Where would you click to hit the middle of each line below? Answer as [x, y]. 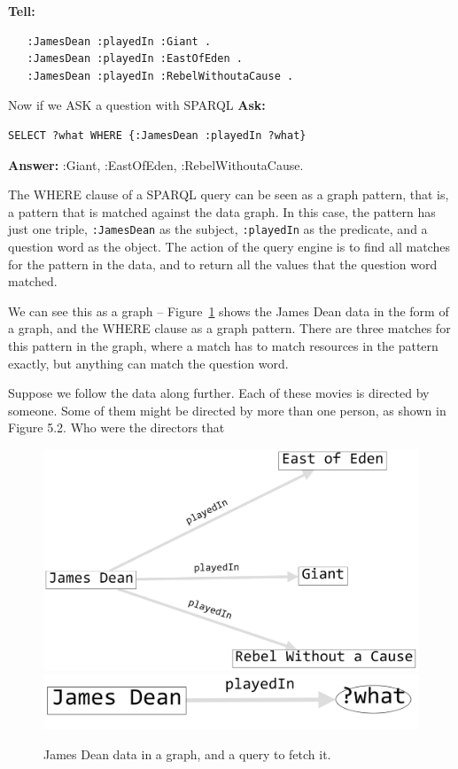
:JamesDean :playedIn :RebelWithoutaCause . [160, 76]
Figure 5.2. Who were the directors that [116, 427]
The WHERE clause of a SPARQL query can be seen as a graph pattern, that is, [229, 194]
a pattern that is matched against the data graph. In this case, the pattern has [222, 211]
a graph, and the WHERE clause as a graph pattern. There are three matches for [229, 328]
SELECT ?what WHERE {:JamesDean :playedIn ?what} [157, 135]
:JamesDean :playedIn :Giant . [119, 41]
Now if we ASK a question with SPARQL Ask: [137, 105]
